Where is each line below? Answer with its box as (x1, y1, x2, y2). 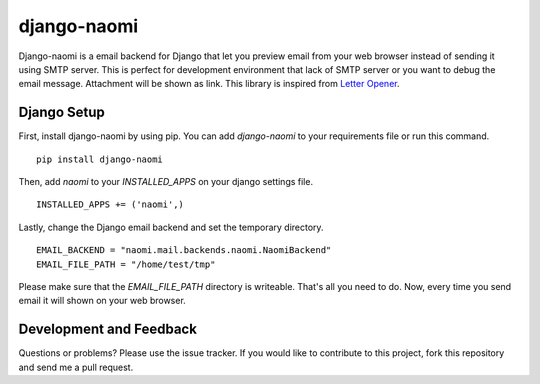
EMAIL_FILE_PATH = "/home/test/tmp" (36, 258, 216, 270)
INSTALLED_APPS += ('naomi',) (36, 199, 185, 210)
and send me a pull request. (18, 361, 134, 373)
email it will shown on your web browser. (18, 295, 187, 307)
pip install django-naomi (36, 153, 164, 165)
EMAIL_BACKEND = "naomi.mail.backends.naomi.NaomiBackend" (36, 245, 332, 256)
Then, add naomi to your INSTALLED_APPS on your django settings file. (18, 176, 314, 188)
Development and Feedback (18, 321, 197, 338)
